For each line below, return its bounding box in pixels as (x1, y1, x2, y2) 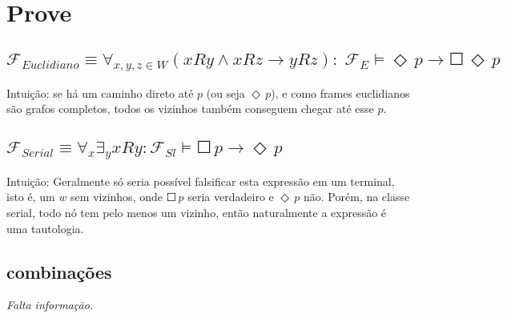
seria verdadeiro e (187, 188, 274, 205)
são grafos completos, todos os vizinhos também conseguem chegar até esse (6, 100, 374, 117)
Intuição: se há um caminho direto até (6, 84, 194, 101)
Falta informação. (6, 296, 94, 313)
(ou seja (206, 84, 245, 101)
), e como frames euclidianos (271, 84, 410, 101)
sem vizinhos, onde (70, 188, 163, 205)
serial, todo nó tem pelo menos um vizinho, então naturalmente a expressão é (6, 203, 387, 220)
